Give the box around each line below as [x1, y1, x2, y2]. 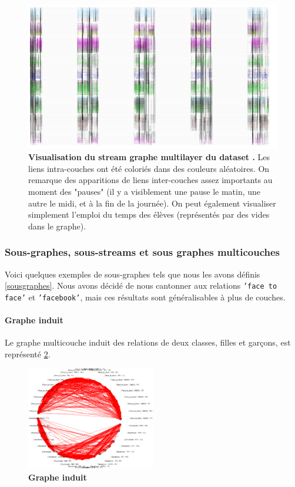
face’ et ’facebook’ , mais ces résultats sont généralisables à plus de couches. [5, 290, 286, 303]
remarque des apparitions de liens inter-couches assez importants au [28, 174, 273, 186]
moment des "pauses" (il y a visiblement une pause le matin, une [28, 185, 261, 197]
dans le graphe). [28, 219, 86, 232]
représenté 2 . [5, 347, 51, 360]
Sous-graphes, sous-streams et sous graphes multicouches [5, 245, 280, 259]
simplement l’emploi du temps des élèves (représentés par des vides [28, 208, 270, 221]
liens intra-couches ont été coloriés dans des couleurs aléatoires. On [28, 162, 270, 174]
